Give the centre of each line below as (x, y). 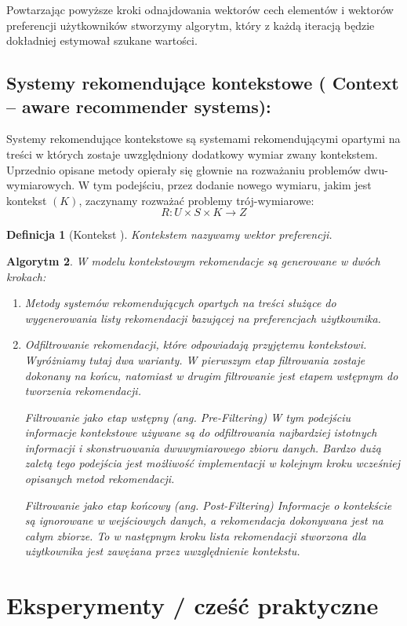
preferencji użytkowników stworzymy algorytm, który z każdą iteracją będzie (191, 25)
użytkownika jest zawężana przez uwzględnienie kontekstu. (162, 551)
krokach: (26, 276)
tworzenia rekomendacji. (83, 391)
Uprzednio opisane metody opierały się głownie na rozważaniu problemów (184, 169)
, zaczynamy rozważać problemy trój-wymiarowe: (196, 200)
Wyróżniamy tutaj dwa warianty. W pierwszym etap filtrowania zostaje (195, 359)
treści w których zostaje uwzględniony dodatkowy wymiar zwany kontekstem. (192, 154)
